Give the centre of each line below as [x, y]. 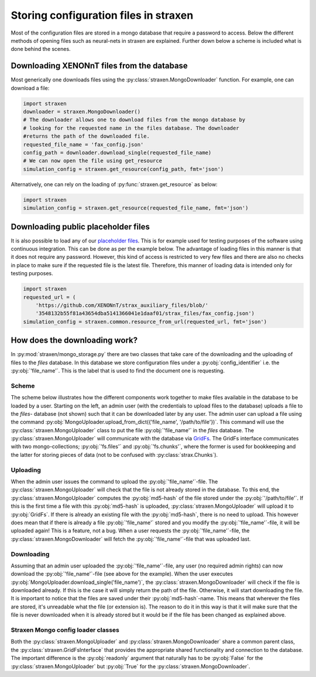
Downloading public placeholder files [80, 226]
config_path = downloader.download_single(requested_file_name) [117, 153]
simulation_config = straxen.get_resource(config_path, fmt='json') [123, 169]
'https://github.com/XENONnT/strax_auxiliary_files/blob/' [122, 305]
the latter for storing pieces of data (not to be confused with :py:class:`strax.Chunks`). [114, 454]
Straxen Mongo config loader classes [65, 630]
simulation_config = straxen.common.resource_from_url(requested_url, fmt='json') [145, 322]
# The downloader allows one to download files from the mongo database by [134, 120]
